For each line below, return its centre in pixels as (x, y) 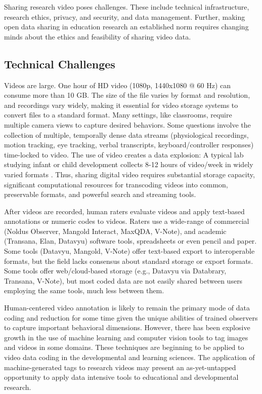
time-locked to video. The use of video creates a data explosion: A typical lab (124, 154)
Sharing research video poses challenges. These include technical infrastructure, (127, 7)
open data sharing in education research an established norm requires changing (126, 27)
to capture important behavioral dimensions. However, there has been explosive (127, 327)
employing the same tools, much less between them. (84, 290)
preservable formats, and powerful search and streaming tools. (100, 194)
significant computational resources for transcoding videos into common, (116, 184)
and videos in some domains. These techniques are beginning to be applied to (124, 347)
